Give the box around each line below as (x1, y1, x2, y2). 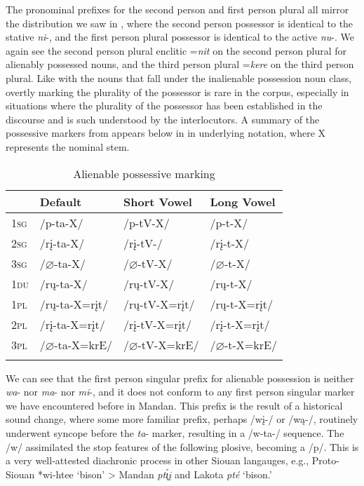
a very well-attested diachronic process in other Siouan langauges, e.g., (6, 453, 309, 468)
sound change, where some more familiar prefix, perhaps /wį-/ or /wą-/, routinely (6, 412, 358, 426)
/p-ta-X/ (39, 214, 83, 231)
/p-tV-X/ (123, 214, 170, 231)
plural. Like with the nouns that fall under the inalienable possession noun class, (6, 70, 352, 85)
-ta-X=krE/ (54, 336, 113, 353)
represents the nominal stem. (6, 139, 130, 154)
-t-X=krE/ (224, 336, 277, 353)
